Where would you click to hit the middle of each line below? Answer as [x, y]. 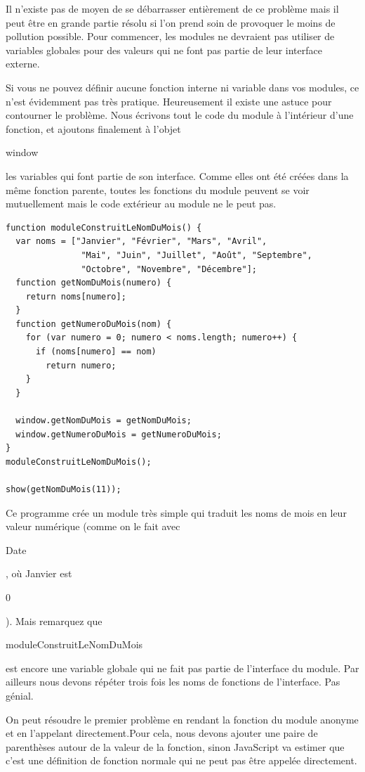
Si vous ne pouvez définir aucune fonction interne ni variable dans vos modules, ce [182, 87]
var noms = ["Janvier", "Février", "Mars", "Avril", [141, 242]
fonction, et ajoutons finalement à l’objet [93, 128]
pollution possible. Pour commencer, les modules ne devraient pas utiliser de [170, 36]
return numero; [81, 365]
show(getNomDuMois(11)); [64, 489]
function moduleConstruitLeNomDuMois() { [104, 227]
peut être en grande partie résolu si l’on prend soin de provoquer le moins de [171, 22]
